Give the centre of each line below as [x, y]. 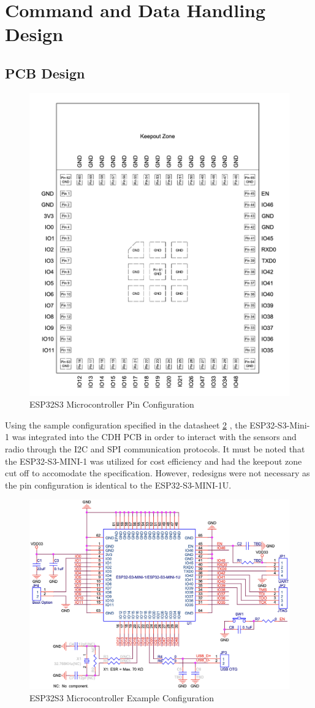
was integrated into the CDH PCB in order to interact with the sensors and [154, 437]
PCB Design [45, 73]
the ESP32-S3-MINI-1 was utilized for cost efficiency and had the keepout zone [154, 461]
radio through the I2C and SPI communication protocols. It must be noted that [155, 449]
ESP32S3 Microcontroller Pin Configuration [112, 404]
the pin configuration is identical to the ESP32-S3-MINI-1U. [118, 485]
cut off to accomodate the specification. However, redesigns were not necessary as [157, 473]
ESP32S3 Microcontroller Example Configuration [122, 697]
